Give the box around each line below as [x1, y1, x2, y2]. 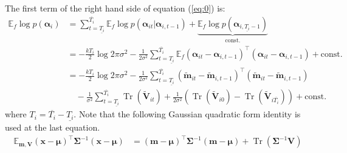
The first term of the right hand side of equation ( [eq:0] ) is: [5, 2, 225, 14]
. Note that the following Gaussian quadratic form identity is [74, 108, 301, 120]
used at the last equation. [5, 120, 100, 133]
